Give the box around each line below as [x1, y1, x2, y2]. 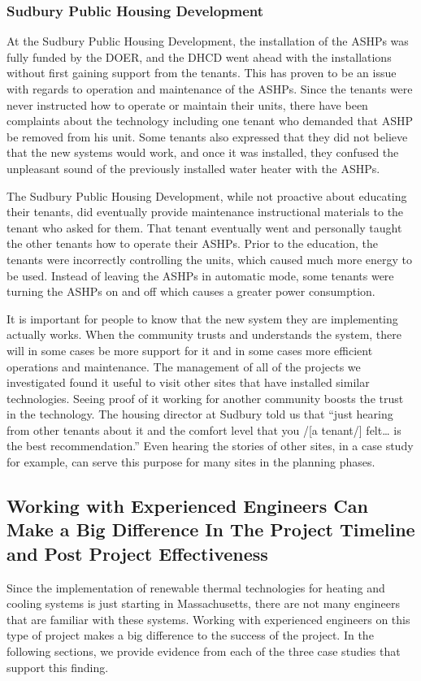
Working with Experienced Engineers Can [7, 493, 368, 518]
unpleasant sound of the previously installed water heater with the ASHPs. [7, 159, 380, 176]
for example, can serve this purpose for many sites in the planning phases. [7, 453, 375, 471]
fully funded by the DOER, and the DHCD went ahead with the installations [7, 48, 392, 65]
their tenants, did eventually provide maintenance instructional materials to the [7, 203, 404, 220]
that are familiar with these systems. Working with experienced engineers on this [7, 610, 410, 627]
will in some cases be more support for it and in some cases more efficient [7, 341, 373, 358]
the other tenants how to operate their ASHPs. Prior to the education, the [7, 235, 378, 252]
